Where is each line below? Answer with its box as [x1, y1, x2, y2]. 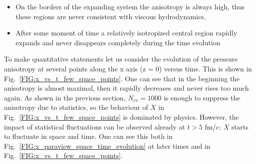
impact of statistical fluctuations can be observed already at [4, 121, 185, 131]
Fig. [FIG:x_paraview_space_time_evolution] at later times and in [4, 140, 211, 151]
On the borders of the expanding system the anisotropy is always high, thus [15, 1, 245, 11]
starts [231, 121, 249, 131]
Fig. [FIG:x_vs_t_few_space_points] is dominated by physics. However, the [4, 111, 239, 122]
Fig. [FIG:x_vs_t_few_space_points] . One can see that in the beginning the [4, 73, 240, 83]
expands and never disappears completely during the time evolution [15, 37, 220, 47]
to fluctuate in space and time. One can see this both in [4, 131, 173, 141]
